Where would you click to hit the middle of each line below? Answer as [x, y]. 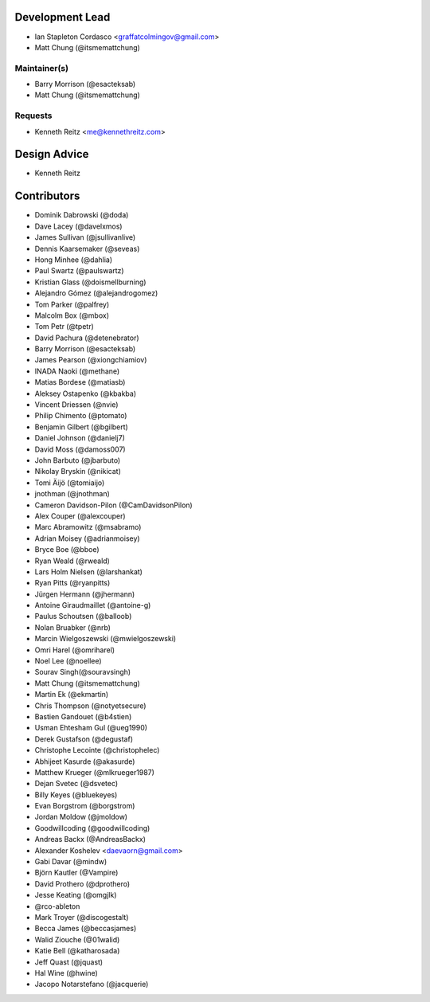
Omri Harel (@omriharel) [75, 650]
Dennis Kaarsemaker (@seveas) [87, 249]
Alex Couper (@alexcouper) [80, 516]
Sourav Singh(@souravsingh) [83, 672]
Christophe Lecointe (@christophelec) [97, 750]
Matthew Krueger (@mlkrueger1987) [95, 772]
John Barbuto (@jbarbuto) [78, 460]
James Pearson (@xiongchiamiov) [91, 360]
